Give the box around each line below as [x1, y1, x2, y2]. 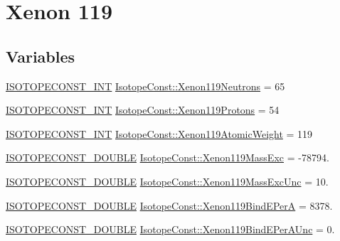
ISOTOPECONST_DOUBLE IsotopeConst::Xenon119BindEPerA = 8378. [6, 198, 333, 213]
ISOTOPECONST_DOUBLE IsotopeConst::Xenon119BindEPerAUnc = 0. [6, 222, 335, 237]
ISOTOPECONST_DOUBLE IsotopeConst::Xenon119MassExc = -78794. [6, 150, 329, 165]
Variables [6, 45, 75, 67]
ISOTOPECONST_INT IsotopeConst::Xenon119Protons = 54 [6, 102, 280, 117]
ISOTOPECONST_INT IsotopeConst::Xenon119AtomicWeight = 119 [6, 126, 313, 141]
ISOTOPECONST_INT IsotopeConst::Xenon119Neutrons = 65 [6, 78, 285, 93]
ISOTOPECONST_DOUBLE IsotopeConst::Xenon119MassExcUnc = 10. [6, 173, 329, 188]
